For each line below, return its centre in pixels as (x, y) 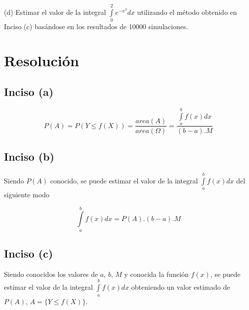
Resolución (41, 60)
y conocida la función (156, 274)
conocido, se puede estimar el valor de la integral (124, 180)
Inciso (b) (29, 156)
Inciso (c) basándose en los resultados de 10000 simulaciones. (96, 26)
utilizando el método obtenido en (187, 12)
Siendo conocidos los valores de (51, 274)
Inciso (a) (29, 92)
